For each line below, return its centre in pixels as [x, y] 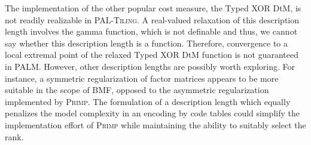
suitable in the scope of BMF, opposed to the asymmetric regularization [137, 90]
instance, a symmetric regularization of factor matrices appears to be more [142, 78]
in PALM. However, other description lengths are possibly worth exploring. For [150, 66]
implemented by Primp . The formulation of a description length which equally [148, 101]
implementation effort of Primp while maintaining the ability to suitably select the [155, 124]
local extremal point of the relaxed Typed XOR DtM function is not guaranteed [152, 55]
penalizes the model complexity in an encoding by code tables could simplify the [152, 113]
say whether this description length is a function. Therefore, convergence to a [146, 43]
